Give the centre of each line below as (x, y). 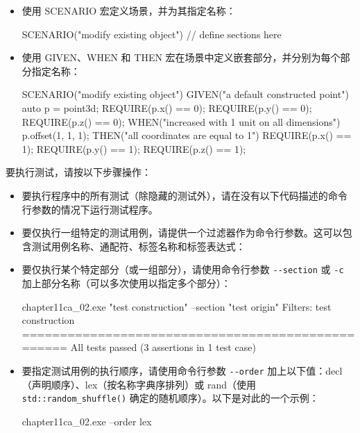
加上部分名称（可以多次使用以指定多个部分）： (126, 283)
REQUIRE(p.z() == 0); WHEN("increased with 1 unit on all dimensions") (181, 121)
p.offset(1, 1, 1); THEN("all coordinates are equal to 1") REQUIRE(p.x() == (187, 135)
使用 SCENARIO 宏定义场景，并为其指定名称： (129, 10)
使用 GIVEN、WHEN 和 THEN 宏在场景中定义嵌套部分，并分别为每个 (181, 57)
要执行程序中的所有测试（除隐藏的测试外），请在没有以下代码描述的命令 (185, 195)
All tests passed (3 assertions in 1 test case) (163, 347)
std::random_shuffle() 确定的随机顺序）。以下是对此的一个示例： (170, 398)
